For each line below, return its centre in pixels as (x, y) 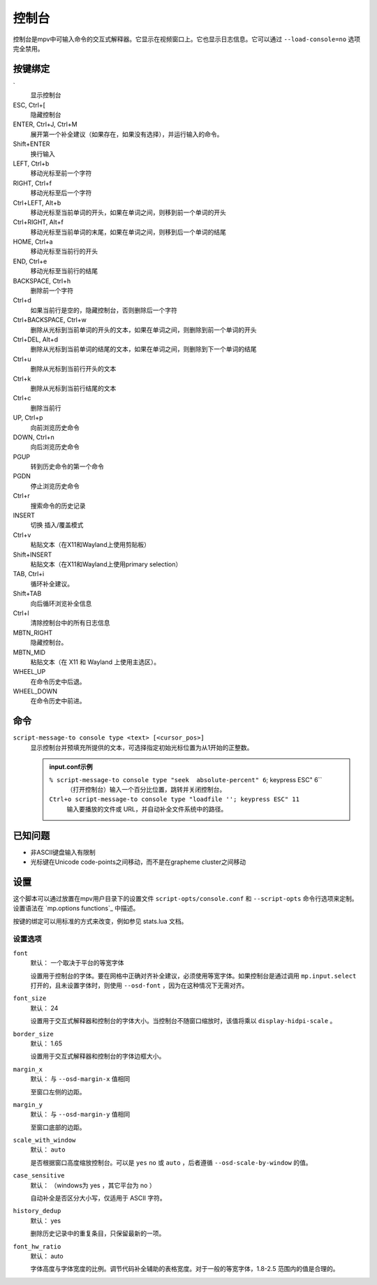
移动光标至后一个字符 (61, 193)
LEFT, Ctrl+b (31, 163)
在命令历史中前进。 (58, 701)
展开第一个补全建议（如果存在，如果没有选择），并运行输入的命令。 (127, 134)
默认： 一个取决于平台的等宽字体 (77, 963)
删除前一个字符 (52, 291)
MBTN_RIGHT (33, 633)
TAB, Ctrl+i (29, 574)
